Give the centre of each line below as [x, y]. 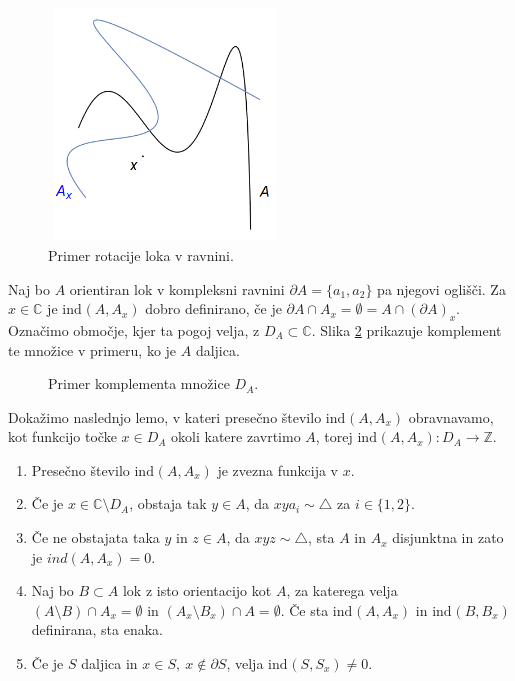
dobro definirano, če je [213, 308]
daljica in [109, 663]
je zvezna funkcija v [278, 469]
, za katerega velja [342, 590]
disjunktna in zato [448, 537]
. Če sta [304, 609]
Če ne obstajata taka [95, 537]
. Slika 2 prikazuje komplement [406, 329]
